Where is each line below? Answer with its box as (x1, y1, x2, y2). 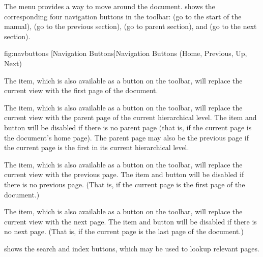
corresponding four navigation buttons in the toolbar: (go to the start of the (4, 11, 242, 21)
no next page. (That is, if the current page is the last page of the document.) (4, 226, 244, 237)
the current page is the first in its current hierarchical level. (4, 142, 189, 153)
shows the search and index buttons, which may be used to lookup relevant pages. (4, 243, 259, 253)
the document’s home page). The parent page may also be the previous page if (4, 132, 249, 142)
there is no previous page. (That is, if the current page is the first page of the (4, 179, 245, 189)
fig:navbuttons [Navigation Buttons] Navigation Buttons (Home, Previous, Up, (4, 48, 247, 59)
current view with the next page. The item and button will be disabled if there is (4, 216, 257, 226)
